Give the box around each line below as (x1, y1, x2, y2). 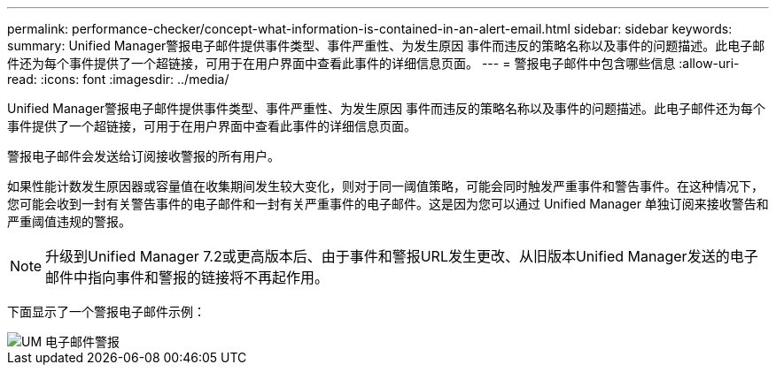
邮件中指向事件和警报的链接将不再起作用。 (45, 269, 330, 286)
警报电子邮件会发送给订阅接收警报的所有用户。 (7, 148, 280, 163)
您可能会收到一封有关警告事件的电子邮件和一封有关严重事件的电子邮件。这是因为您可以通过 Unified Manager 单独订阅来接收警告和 (7, 196, 769, 211)
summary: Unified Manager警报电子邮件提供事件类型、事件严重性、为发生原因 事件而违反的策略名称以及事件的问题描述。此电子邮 (7, 38, 765, 53)
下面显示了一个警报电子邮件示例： (7, 304, 206, 319)
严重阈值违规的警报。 (7, 214, 131, 229)
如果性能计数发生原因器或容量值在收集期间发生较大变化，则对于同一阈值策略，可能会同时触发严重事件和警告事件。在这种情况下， (7, 178, 764, 194)
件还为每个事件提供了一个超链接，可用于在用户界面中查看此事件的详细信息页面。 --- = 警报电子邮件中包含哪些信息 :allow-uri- (7, 56, 740, 71)
